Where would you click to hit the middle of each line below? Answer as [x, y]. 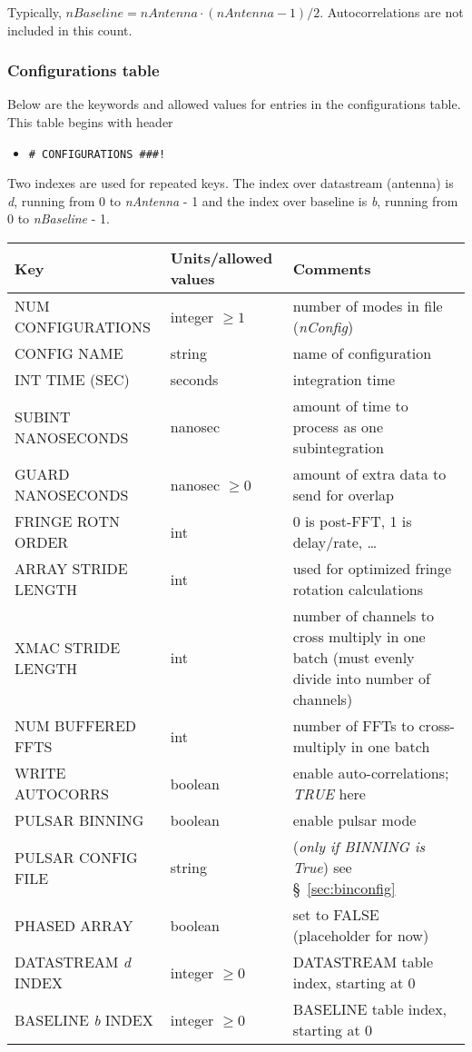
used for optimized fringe [372, 569]
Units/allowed [221, 258]
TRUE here [329, 794]
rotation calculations [358, 590]
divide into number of [361, 679]
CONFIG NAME [69, 353]
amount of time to [350, 406]
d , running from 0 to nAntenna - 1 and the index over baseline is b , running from [233, 200]
